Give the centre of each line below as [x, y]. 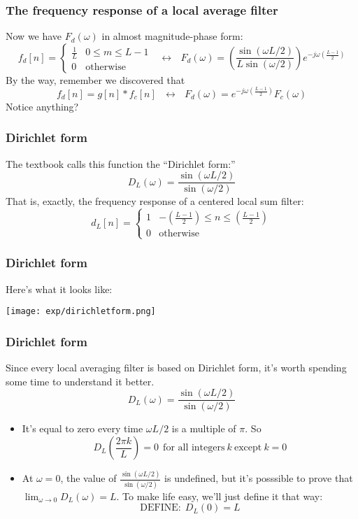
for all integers [194, 448]
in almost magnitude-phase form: [172, 36]
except [248, 448]
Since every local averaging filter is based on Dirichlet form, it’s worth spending [176, 368]
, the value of [88, 478]
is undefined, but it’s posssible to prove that [259, 478]
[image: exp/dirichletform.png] [81, 312]
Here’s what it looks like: [59, 289]
